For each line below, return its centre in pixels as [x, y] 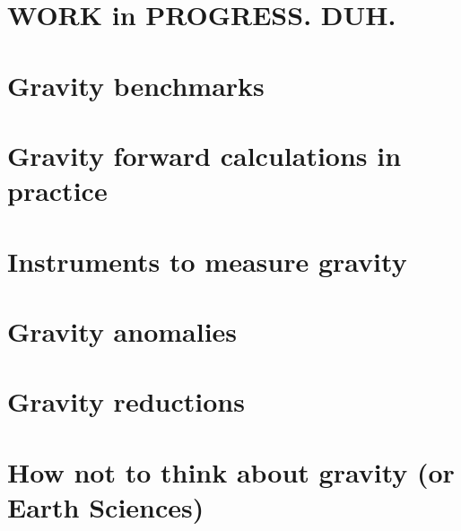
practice [57, 191]
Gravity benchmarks [136, 85]
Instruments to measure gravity [207, 261]
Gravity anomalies [122, 331]
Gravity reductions [126, 401]
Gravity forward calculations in [204, 155]
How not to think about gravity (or [231, 471]
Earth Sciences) [106, 506]
